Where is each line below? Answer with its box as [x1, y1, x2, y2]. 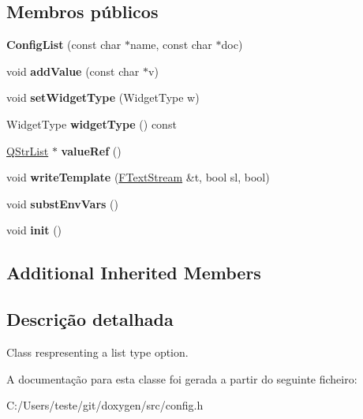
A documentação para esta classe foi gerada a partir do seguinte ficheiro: [6, 370, 357, 387]
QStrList [6, 142, 49, 159]
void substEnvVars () [6, 195, 118, 211]
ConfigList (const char [6, 36, 122, 53]
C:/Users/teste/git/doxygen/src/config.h [6, 397, 204, 413]
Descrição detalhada [6, 307, 174, 331]
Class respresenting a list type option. [6, 343, 189, 360]
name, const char [129, 36, 212, 53]
